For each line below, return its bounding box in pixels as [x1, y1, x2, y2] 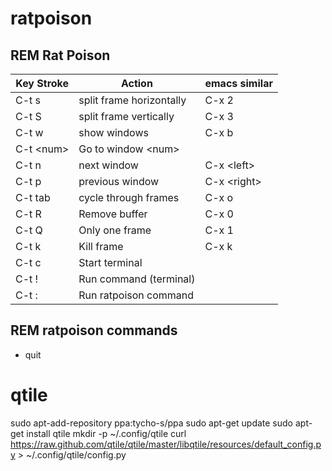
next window [78, 158, 139, 172]
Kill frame [78, 240, 124, 253]
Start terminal [78, 256, 143, 269]
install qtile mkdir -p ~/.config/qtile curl [26, 427, 187, 439]
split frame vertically [78, 110, 175, 123]
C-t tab [15, 191, 51, 204]
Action [120, 77, 153, 90]
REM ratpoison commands [10, 322, 178, 339]
